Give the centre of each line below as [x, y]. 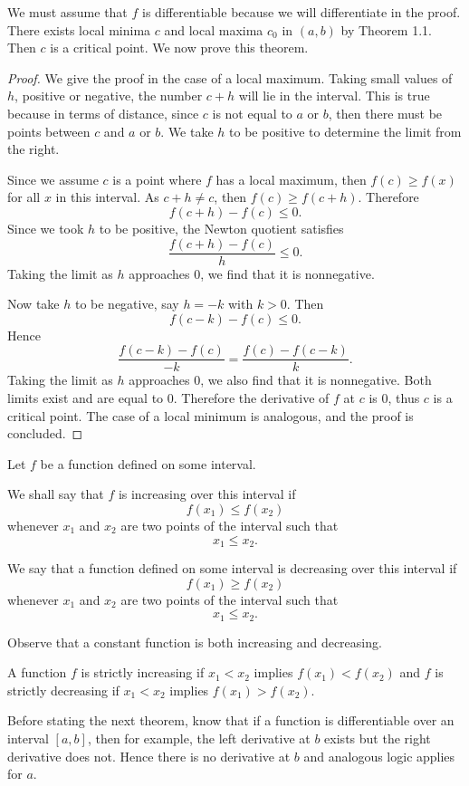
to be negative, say [127, 304]
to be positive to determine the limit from [345, 131]
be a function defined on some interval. [148, 463]
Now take [33, 304]
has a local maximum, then [291, 179]
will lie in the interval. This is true [334, 96]
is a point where [157, 179]
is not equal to [252, 113]
